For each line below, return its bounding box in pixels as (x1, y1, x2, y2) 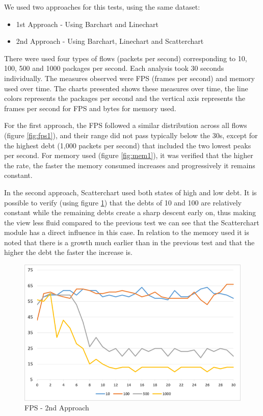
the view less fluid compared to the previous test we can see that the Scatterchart (4, 217, 259, 227)
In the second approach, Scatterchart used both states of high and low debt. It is (4, 187, 257, 197)
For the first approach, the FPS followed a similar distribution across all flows (4, 120, 247, 131)
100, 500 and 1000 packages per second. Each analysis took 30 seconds (4, 63, 224, 73)
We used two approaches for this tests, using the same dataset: (4, 2, 200, 12)
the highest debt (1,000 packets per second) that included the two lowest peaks (4, 140, 251, 150)
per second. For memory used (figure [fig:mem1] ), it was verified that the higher (4, 150, 253, 161)
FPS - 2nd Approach (24, 402, 89, 413)
